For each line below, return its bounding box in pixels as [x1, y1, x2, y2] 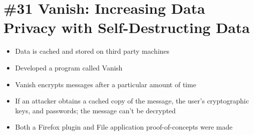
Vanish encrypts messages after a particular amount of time [15, 79, 197, 89]
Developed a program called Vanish [15, 62, 123, 72]
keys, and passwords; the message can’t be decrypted [15, 105, 176, 115]
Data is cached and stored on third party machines [15, 46, 170, 56]
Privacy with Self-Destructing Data [3, 17, 250, 37]
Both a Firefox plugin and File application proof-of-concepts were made [15, 122, 233, 132]
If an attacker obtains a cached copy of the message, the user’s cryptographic [15, 96, 249, 106]
